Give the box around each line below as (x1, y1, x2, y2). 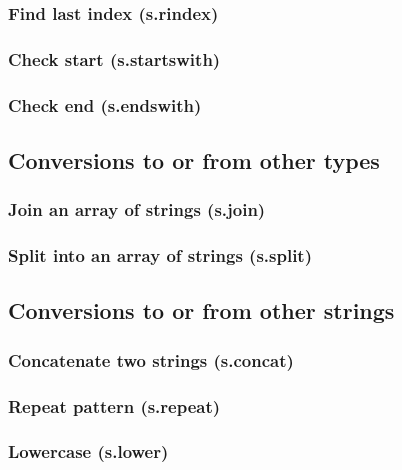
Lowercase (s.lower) (8, 439, 169, 464)
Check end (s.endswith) (8, 92, 202, 117)
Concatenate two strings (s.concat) (8, 347, 294, 372)
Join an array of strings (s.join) (8, 197, 266, 222)
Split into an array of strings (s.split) (8, 243, 312, 268)
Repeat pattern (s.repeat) (8, 393, 221, 418)
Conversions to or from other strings (8, 295, 395, 326)
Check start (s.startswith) (8, 46, 221, 71)
